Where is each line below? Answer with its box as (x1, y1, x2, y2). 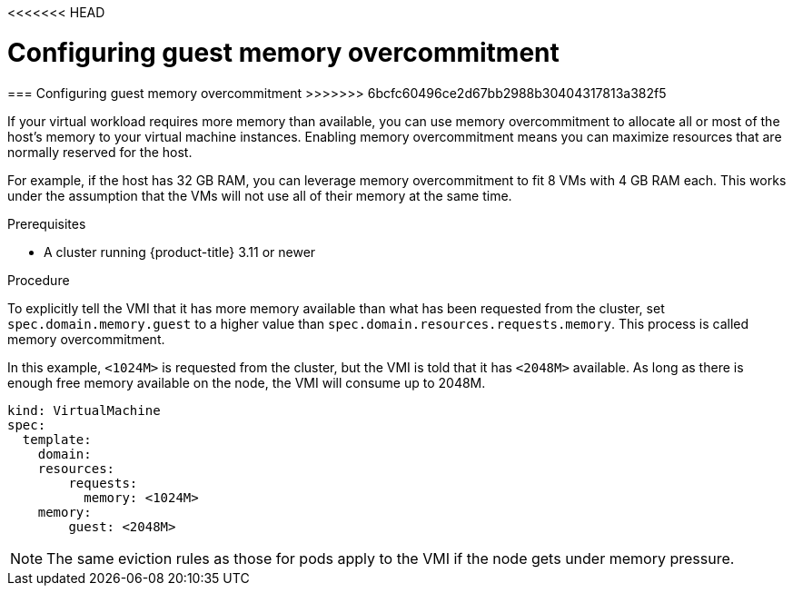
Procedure (7, 272, 70, 288)
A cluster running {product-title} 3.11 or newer (44, 243, 316, 260)
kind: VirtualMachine (7, 402, 161, 418)
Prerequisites (7, 215, 86, 232)
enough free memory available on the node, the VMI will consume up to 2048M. (7, 374, 486, 390)
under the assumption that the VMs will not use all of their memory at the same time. (7, 187, 512, 203)
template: (22, 431, 92, 447)
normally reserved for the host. (7, 143, 193, 160)
